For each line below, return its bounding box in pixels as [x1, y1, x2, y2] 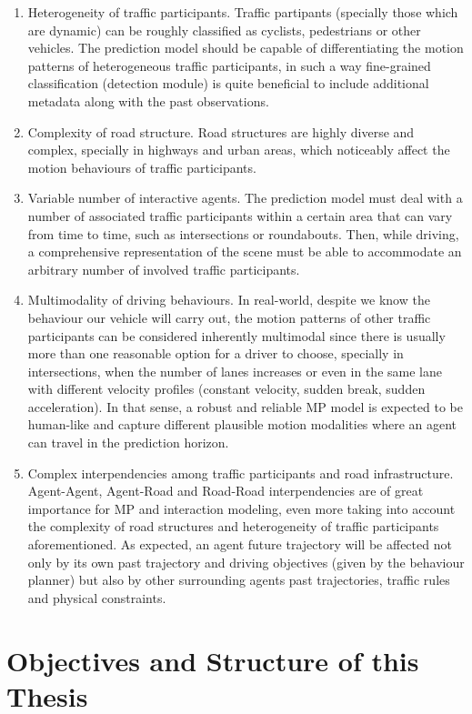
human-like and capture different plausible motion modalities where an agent [27, 415, 457, 434]
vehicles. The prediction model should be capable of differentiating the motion [27, 38, 464, 57]
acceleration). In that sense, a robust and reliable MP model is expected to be [27, 397, 463, 416]
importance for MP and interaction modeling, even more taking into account [27, 498, 456, 518]
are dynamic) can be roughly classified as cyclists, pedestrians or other [27, 20, 421, 39]
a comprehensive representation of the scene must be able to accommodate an [27, 242, 462, 261]
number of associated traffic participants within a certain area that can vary [27, 206, 453, 225]
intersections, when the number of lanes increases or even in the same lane [27, 361, 442, 380]
